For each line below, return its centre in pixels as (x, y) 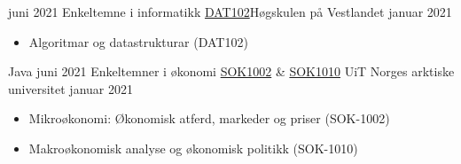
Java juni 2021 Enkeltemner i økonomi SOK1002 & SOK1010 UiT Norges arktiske (231, 71)
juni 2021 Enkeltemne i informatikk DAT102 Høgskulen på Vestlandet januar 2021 (230, 12)
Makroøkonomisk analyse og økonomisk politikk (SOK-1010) (193, 148)
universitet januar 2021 (70, 88)
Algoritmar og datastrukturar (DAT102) (138, 41)
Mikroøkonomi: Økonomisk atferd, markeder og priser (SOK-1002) (209, 118)
